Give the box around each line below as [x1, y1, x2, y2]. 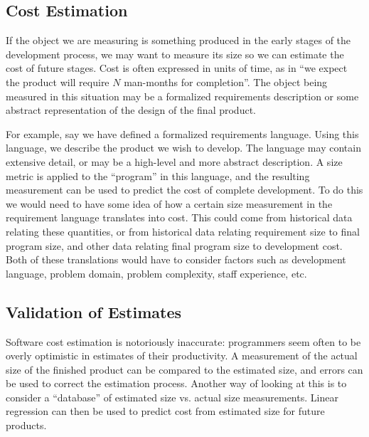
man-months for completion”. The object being [124, 74, 328, 89]
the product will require [6, 74, 109, 89]
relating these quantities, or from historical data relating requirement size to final [6, 223, 360, 238]
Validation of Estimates [6, 300, 181, 322]
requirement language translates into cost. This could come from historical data [6, 210, 353, 225]
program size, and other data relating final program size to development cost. [6, 238, 343, 253]
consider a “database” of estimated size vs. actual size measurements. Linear [6, 389, 338, 404]
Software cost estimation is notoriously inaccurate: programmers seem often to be [6, 334, 361, 349]
